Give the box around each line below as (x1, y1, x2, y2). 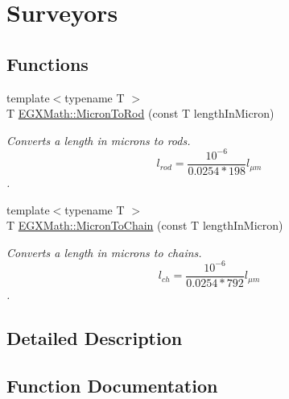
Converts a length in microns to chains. (6, 243, 202, 260)
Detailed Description (6, 325, 183, 350)
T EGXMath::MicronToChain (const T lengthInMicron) (6, 217, 283, 234)
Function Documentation (6, 372, 218, 397)
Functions (6, 51, 89, 76)
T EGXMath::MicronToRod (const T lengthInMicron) (6, 105, 275, 122)
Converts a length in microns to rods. (6, 131, 191, 148)
